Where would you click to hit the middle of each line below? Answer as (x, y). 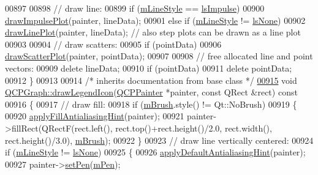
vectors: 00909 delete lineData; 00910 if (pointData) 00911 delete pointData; (149, 68)
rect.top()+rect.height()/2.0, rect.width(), (194, 128)
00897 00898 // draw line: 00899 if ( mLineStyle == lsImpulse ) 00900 (135, 8)
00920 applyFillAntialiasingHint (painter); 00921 (95, 116)
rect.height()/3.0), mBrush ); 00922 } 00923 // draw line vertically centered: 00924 (159, 140)
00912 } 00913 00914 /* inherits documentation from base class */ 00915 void (151, 80)
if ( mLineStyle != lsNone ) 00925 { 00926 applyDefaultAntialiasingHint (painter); (155, 152)
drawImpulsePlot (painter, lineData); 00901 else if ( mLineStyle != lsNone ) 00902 (155, 20)
